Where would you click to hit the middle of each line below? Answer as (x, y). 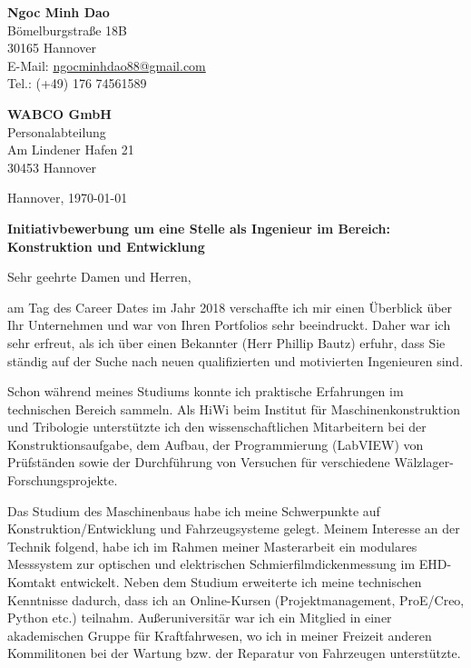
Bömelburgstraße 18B (67, 30)
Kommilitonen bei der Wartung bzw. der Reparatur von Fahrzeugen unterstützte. (234, 653)
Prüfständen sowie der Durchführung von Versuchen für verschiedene (199, 462)
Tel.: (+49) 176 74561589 (77, 83)
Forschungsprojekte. (63, 480)
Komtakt (32, 582)
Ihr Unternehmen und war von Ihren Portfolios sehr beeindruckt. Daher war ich (229, 325)
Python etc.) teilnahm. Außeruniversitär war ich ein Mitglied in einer (200, 618)
